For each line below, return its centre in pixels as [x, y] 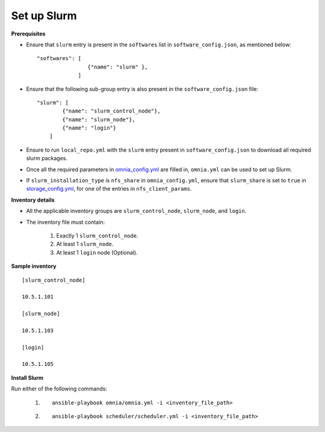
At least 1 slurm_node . [85, 244]
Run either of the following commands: [59, 389]
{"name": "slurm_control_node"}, [111, 111]
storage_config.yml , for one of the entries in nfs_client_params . [109, 189]
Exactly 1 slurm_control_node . [97, 235]
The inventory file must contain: [66, 222]
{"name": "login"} [89, 128]
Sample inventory [34, 266]
